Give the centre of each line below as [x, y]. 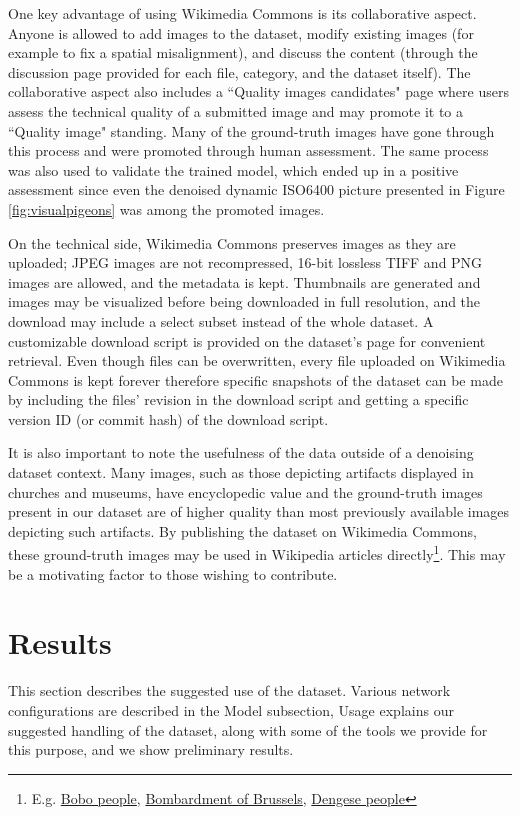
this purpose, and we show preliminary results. [151, 749]
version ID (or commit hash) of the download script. [168, 418]
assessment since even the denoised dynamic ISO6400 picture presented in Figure [256, 189]
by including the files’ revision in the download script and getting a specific [238, 399]
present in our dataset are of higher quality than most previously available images [259, 511]
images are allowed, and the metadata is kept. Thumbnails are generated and [244, 281]
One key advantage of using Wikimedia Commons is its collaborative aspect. [242, 13]
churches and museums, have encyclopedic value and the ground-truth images [245, 491]
